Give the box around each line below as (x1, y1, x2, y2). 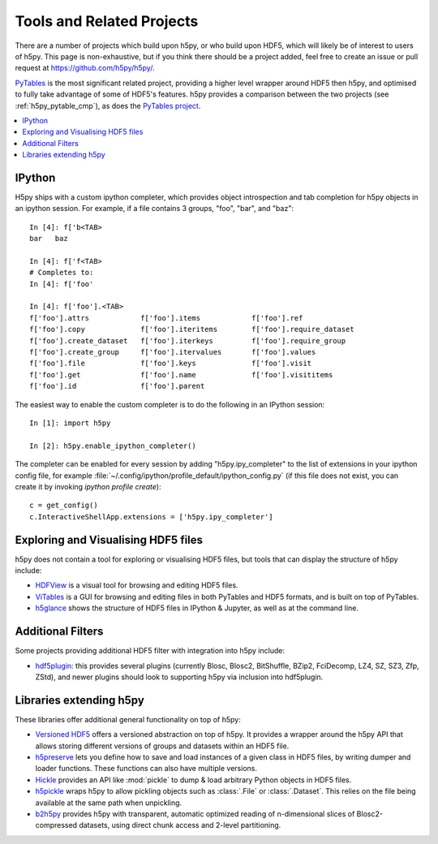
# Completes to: (29, 268, 94, 278)
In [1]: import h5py (29, 419, 111, 428)
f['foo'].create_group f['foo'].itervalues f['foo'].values (29, 347, 316, 357)
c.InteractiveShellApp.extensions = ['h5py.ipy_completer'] (29, 512, 273, 521)
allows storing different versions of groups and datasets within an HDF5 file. (35, 741, 290, 751)
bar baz (29, 234, 68, 243)
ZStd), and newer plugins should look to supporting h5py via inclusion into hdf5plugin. (35, 672, 324, 682)
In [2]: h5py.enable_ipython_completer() (29, 441, 196, 450)
